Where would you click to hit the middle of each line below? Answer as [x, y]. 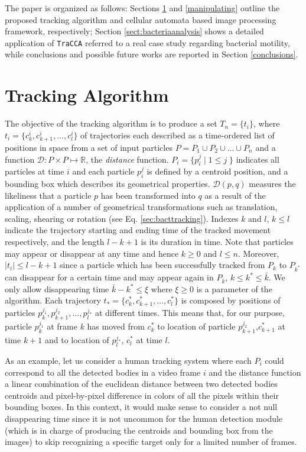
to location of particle [196, 326]
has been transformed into [148, 195]
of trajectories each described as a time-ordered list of [178, 135]
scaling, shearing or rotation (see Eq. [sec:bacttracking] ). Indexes [122, 218]
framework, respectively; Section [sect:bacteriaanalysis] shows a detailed [134, 31]
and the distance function [255, 372]
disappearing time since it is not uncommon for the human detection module [144, 418]
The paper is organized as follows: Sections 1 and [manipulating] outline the [142, 8]
